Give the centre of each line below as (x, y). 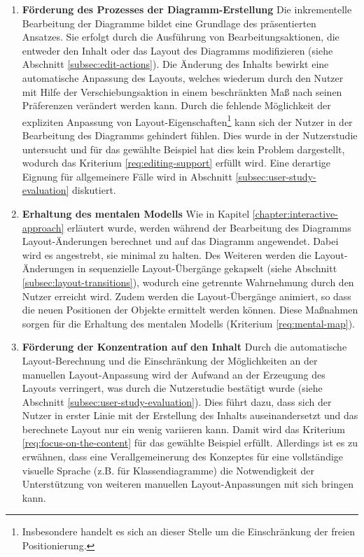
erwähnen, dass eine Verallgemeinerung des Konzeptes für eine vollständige (183, 457)
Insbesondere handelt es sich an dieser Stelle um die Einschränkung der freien (189, 531)
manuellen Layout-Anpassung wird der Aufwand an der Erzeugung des (174, 374)
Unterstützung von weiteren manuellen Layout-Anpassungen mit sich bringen (188, 484)
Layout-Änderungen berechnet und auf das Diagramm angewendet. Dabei (180, 241)
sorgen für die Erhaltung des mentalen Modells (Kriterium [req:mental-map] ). (188, 323)
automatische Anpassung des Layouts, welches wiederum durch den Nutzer (183, 77)
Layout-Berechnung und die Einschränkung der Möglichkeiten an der (170, 360)
